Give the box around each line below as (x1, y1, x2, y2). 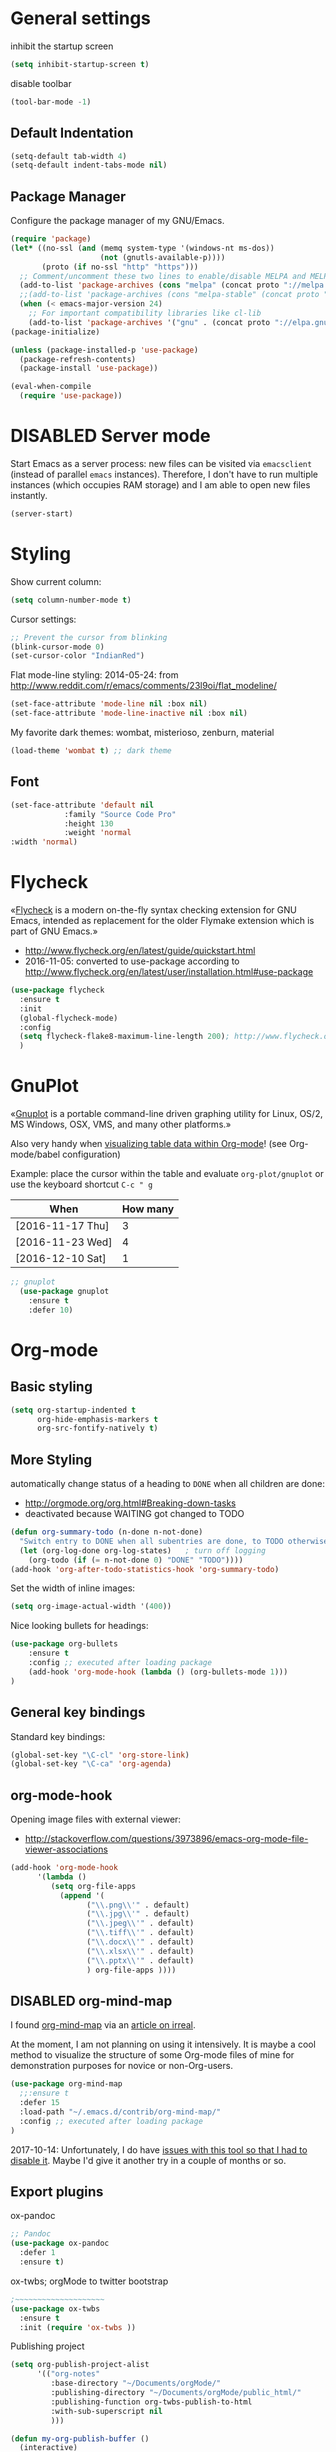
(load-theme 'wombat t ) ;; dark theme (10, 746, 172, 756)
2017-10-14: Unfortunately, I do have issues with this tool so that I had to (10, 2143, 308, 2156)
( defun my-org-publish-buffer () (10, 2433, 150, 2444)
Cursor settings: (10, 613, 77, 625)
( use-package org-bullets (10, 1639, 118, 1649)
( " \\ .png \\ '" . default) (86, 1900, 190, 1910)
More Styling (10, 1451, 93, 1468)
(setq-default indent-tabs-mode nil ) (10, 160, 168, 171)
